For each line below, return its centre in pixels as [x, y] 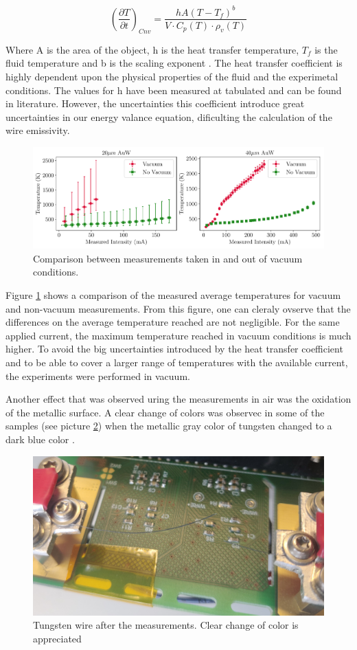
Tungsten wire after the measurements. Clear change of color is [166, 625]
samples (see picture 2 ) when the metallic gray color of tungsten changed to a [169, 426]
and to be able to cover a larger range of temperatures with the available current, [177, 362]
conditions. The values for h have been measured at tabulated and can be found [174, 90]
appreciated [57, 638]
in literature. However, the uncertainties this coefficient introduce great [155, 103]
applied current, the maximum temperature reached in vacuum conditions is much [178, 335]
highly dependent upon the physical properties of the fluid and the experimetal [172, 76]
